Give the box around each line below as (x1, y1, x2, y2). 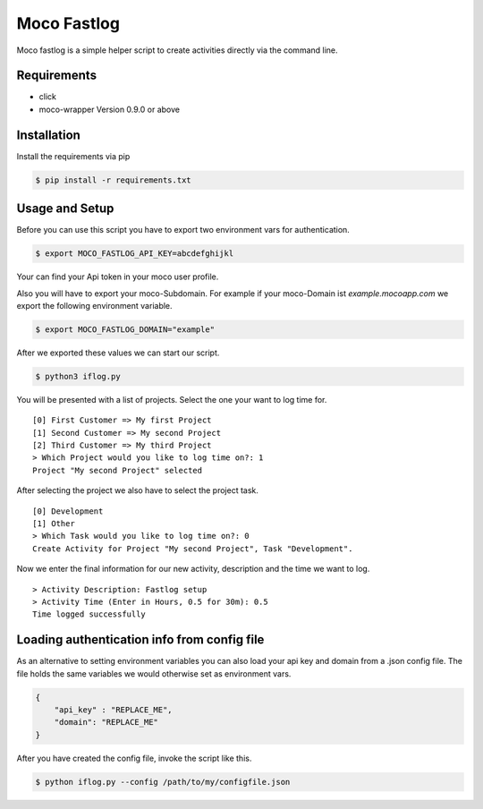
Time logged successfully (32, 609, 147, 619)
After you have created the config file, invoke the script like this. (16, 753, 252, 763)
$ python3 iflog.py (35, 371, 121, 381)
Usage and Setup (16, 201, 114, 217)
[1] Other (32, 519, 75, 529)
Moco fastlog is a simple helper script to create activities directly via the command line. (16, 45, 339, 55)
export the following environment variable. (16, 300, 174, 311)
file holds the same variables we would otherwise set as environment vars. (16, 668, 292, 679)
